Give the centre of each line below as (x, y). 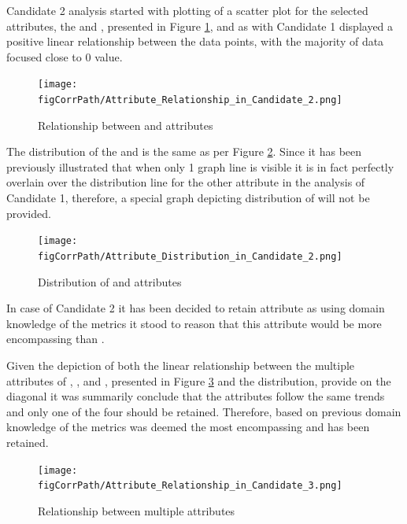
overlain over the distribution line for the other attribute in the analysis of (186, 182)
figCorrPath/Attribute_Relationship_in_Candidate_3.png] (190, 486)
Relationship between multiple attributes (137, 510)
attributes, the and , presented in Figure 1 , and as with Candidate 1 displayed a (200, 26)
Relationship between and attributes (126, 125)
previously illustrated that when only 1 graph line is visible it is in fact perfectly (200, 166)
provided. (29, 213)
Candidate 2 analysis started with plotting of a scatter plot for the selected (187, 10)
